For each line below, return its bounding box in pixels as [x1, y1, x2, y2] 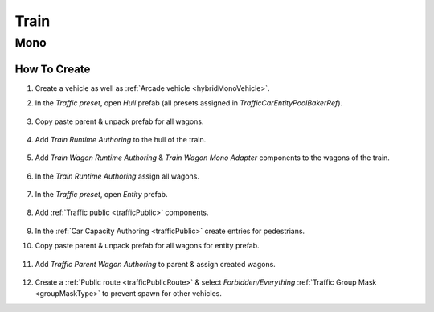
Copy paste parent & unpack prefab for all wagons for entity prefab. [35, 241, 260, 251]
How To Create [14, 62, 91, 76]
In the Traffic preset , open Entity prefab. [35, 190, 168, 199]
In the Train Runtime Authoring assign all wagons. [35, 171, 200, 181]
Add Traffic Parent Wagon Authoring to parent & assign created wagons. [35, 259, 276, 269]
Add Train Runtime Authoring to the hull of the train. [35, 134, 207, 144]
